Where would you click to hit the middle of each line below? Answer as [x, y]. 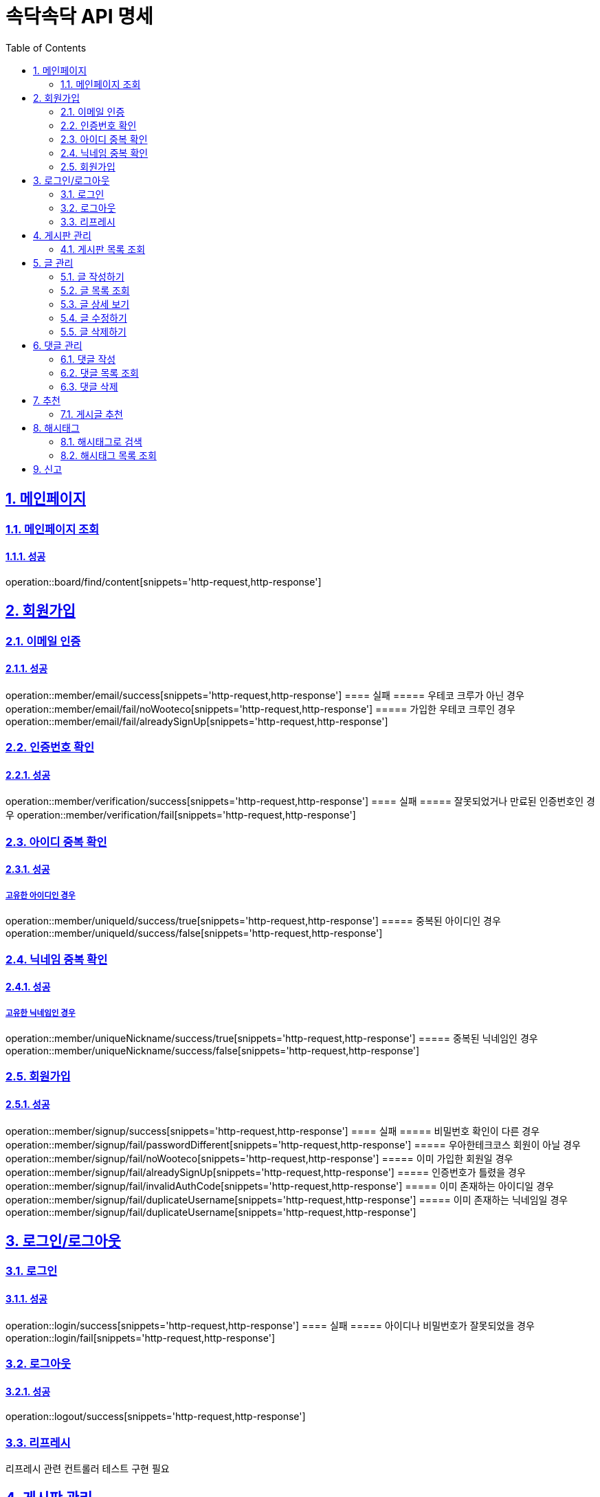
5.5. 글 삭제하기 [94, 331]
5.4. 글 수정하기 [94, 318]
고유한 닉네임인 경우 [41, 1013]
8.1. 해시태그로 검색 [101, 441]
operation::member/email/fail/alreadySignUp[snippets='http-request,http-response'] [197, 721]
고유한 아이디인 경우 [41, 895]
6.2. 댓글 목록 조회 [100, 373]
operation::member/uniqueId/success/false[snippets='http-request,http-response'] [194, 933]
